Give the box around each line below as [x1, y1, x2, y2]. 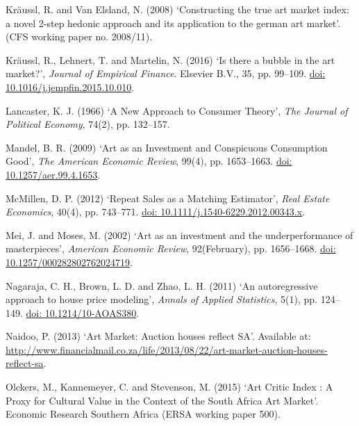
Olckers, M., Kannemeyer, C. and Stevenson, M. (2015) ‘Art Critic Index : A [6, 379, 333, 394]
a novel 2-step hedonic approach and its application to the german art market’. [6, 15, 341, 30]
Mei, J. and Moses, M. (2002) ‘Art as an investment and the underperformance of [6, 227, 353, 242]
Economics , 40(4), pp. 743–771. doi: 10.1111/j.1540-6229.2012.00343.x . [6, 204, 305, 219]
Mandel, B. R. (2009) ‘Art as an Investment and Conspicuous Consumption [6, 140, 328, 154]
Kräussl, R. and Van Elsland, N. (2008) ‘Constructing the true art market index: [6, 2, 349, 16]
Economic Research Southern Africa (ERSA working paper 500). [6, 407, 281, 421]
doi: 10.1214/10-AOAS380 [26, 305, 137, 320]
